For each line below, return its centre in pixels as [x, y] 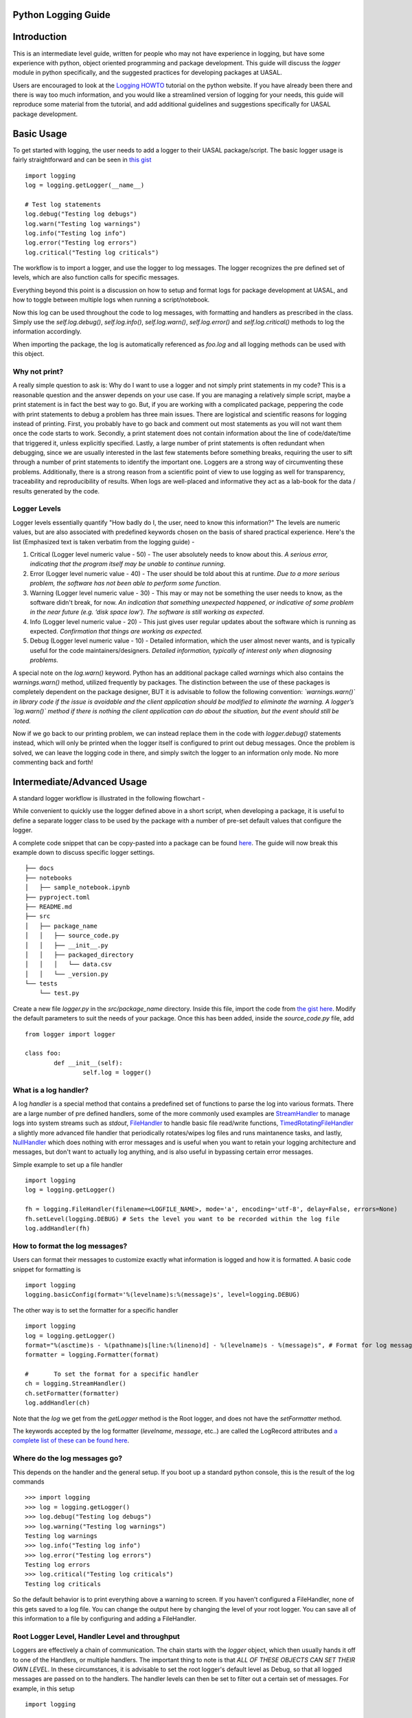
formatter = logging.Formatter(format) [92, 1355]
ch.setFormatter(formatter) [72, 1393]
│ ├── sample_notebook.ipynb [78, 888]
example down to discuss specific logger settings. [83, 853]
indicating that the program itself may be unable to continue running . [128, 564]
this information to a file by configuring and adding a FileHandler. [104, 1619]
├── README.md [48, 906]
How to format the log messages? [70, 1246]
